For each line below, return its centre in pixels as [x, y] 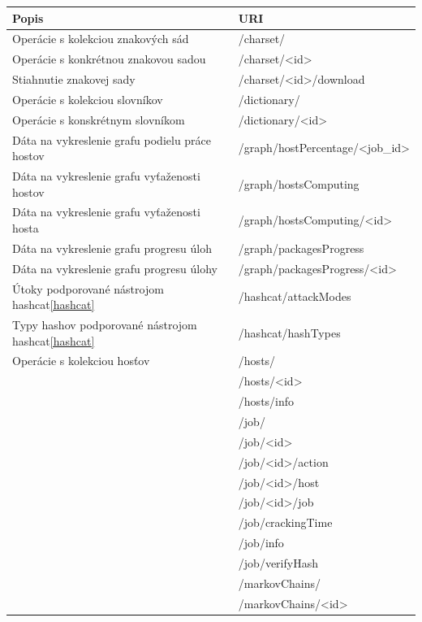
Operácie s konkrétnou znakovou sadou [109, 59]
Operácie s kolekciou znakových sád [101, 39]
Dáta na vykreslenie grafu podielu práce [112, 139]
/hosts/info [266, 401]
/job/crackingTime [285, 522]
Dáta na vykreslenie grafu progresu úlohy [115, 268]
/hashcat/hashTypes [289, 332]
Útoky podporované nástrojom [88, 288]
